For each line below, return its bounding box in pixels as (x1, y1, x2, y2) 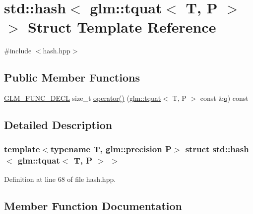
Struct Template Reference (28, 17, 216, 37)
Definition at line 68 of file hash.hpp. (4, 173, 116, 184)
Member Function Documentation (4, 198, 183, 213)
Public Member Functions (4, 70, 140, 85)
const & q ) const (200, 93, 249, 103)
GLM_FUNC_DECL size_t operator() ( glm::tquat (4, 93, 161, 103)
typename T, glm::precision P (50, 143, 172, 155)
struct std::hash (185, 143, 249, 155)
